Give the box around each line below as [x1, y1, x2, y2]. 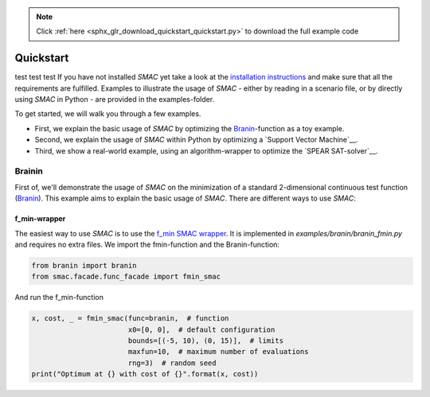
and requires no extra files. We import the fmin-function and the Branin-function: [14, 239, 280, 249]
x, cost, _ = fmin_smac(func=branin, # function [31, 314, 229, 323]
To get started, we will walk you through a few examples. [14, 109, 201, 119]
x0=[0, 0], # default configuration [127, 325, 276, 334]
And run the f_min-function [14, 293, 104, 302]
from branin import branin [31, 261, 137, 270]
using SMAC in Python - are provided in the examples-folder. [14, 95, 215, 104]
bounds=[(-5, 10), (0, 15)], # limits [127, 337, 284, 345]
